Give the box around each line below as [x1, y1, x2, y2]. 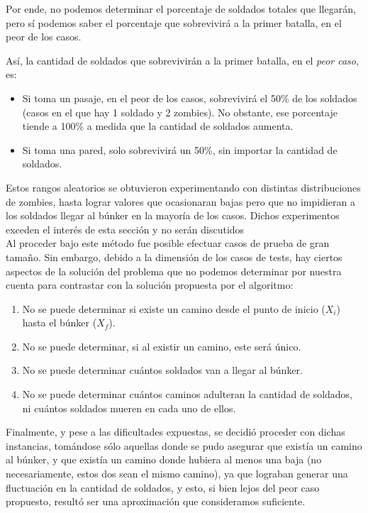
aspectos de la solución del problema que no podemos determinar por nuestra [6, 263, 342, 278]
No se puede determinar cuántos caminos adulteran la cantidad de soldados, [22, 387, 353, 402]
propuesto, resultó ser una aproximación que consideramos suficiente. [6, 494, 306, 509]
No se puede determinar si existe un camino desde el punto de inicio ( [22, 301, 325, 316]
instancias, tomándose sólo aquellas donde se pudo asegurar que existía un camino [6, 438, 362, 453]
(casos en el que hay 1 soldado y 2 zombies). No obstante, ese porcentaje [22, 104, 338, 119]
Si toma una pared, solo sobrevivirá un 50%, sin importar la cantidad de [22, 142, 338, 157]
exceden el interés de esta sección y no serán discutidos [6, 221, 245, 236]
